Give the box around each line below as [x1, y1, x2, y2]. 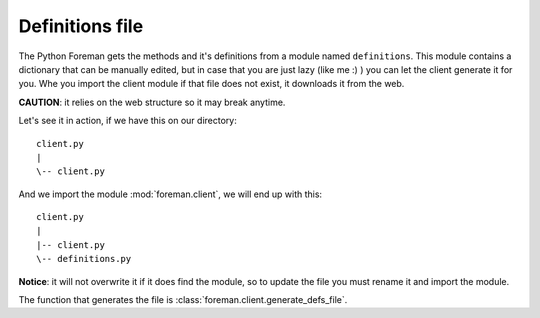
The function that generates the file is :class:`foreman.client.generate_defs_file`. [18, 294, 348, 306]
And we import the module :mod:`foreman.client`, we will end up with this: [18, 188, 323, 200]
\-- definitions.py [36, 253, 132, 265]
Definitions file [18, 15, 144, 37]
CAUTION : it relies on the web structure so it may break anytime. [18, 96, 286, 108]
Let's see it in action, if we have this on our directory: [18, 115, 237, 127]
